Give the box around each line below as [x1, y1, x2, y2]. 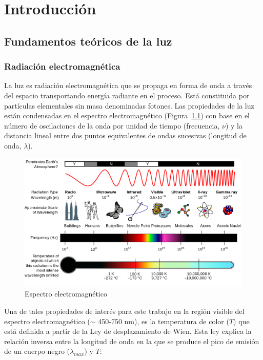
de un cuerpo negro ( [4, 346, 70, 356]
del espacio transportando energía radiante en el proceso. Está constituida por [4, 90, 250, 100]
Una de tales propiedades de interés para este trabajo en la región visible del [4, 306, 245, 316]
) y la [225, 120, 242, 131]
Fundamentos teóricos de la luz [4, 33, 172, 49]
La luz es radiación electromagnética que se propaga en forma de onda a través [4, 80, 252, 91]
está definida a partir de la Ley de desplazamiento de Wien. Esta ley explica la [4, 326, 252, 336]
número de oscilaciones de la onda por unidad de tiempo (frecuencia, [4, 120, 220, 131]
